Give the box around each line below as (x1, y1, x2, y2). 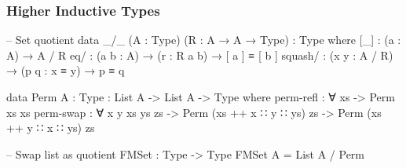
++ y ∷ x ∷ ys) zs (6, 119, 95, 136)
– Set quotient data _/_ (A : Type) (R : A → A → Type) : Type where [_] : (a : (6, 31, 401, 48)
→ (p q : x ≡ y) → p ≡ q (6, 62, 125, 79)
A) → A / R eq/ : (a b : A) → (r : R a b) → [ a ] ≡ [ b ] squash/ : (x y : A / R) (6, 46, 393, 63)
